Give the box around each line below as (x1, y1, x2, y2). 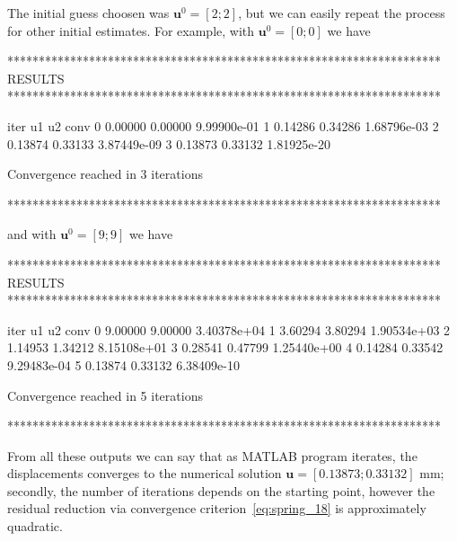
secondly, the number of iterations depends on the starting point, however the (7, 481, 435, 500)
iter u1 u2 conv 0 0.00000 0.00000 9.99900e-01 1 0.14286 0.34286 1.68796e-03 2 (7, 116, 439, 135)
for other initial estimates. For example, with (7, 21, 255, 40)
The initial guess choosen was (7, 4, 170, 22)
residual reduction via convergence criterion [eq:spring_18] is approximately (7, 499, 426, 518)
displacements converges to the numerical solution (7, 464, 282, 483)
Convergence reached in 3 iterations (7, 164, 203, 183)
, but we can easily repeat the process (238, 4, 445, 22)
